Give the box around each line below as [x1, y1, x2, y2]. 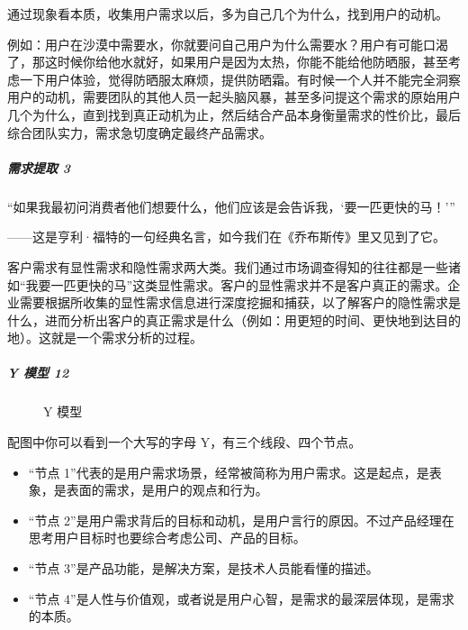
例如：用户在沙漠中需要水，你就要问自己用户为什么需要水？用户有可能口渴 [7, 34, 448, 53]
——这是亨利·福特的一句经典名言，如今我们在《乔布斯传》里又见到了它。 [7, 227, 445, 246]
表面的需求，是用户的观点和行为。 [66, 480, 268, 499]
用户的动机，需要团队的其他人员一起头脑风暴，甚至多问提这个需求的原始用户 [7, 87, 461, 106]
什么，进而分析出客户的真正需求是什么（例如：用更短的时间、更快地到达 [7, 310, 436, 329]
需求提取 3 [7, 158, 71, 177]
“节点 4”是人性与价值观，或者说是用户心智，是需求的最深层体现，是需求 [28, 589, 454, 607]
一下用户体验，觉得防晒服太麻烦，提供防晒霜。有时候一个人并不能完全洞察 [19, 69, 461, 88]
